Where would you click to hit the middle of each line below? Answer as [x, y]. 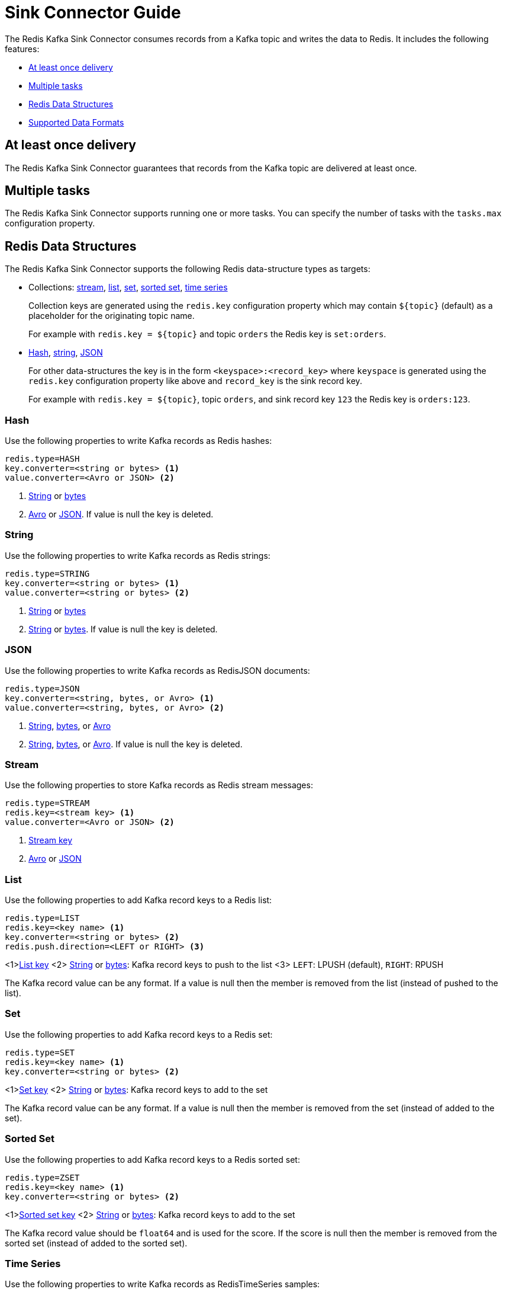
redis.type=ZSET [42, 1177]
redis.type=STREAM [47, 803]
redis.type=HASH [42, 459]
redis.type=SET [40, 1052]
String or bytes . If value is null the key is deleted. [123, 629]
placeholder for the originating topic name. [112, 316]
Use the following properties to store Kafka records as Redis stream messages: [159, 785]
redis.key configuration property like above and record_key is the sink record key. [195, 381]
